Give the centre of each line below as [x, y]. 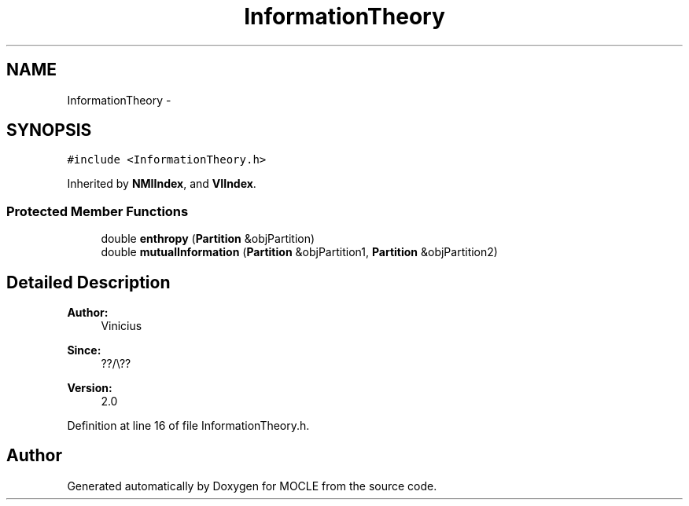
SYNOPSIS [49, 130]
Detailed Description [88, 282]
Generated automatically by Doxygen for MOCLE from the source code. [252, 486]
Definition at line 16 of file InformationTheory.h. [188, 426]
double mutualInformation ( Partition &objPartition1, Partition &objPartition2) [299, 252]
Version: [90, 388]
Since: [84, 350]
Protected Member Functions [98, 211]
